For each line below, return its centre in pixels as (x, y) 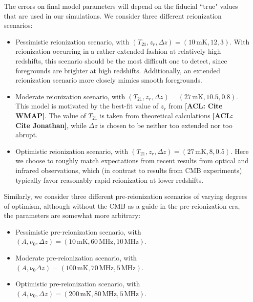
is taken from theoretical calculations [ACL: (167, 115)
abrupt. (26, 135)
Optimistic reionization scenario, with (72, 151)
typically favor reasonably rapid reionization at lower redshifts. (109, 180)
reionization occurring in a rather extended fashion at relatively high (118, 51)
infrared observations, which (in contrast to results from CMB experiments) (129, 170)
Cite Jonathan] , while (51, 125)
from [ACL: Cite (196, 106)
